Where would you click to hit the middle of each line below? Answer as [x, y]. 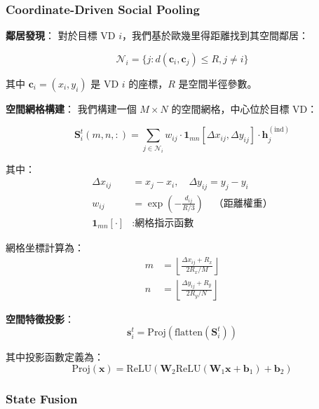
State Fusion [42, 398]
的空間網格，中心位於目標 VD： [244, 108]
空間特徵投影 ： [40, 318]
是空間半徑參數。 [218, 83]
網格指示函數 [164, 223]
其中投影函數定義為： [55, 357]
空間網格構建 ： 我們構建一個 [71, 108]
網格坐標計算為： [45, 247]
